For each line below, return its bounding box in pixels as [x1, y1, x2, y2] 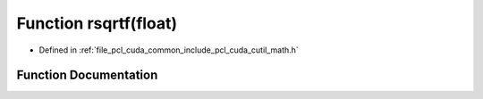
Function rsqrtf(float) [16, 13, 178, 33]
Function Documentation [16, 68, 158, 83]
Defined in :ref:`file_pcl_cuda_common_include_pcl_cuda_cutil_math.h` [38, 45, 299, 55]
